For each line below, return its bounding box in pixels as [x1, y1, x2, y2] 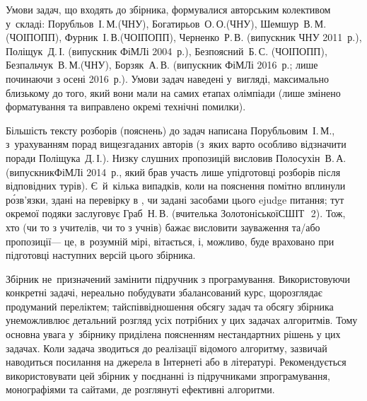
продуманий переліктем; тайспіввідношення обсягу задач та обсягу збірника [6, 298, 334, 313]
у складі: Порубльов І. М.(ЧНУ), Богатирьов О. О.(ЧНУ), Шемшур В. [6, 16, 313, 30]
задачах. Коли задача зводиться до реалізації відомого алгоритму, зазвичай [6, 340, 327, 355]
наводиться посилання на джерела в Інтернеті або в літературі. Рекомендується [6, 354, 346, 369]
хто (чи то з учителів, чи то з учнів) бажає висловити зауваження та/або [6, 219, 320, 234]
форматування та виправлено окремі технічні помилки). [6, 99, 246, 114]
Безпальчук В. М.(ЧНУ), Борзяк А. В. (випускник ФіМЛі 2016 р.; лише [6, 57, 318, 72]
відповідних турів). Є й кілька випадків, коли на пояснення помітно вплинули [6, 178, 346, 193]
